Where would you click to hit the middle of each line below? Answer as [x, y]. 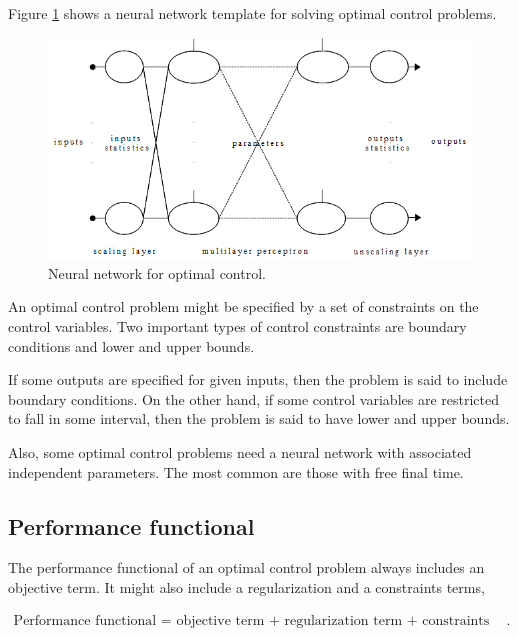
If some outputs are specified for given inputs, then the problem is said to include [258, 379]
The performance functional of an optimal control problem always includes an [246, 567]
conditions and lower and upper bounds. [131, 345]
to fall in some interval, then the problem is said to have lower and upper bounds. [259, 418]
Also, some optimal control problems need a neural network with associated [240, 452]
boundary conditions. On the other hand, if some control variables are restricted [254, 398]
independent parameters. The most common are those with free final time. [236, 471]
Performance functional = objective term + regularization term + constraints [251, 620]
